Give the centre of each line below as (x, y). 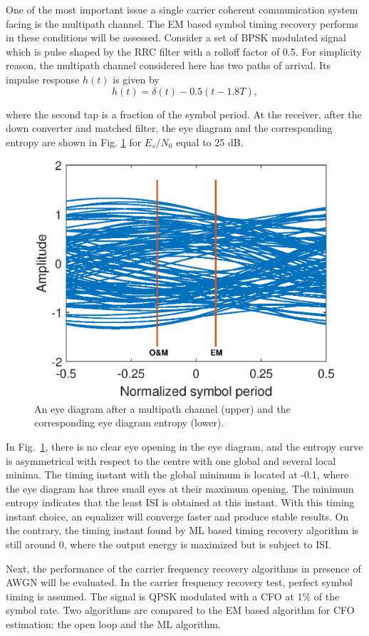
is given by (136, 79)
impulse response (43, 79)
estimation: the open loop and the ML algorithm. (113, 624)
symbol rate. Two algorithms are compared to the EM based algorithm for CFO (180, 610)
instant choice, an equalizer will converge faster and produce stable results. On (177, 516)
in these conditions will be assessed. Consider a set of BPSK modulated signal (176, 37)
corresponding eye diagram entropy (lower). (129, 422)
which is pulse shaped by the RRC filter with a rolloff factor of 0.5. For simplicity (184, 51)
